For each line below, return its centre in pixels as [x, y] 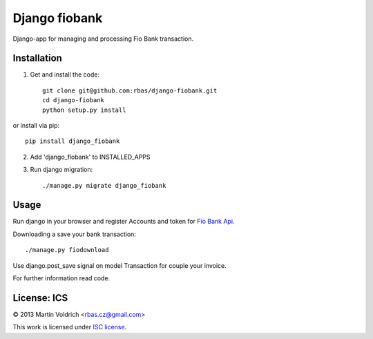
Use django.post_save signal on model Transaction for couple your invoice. [120, 265]
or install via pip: [36, 126]
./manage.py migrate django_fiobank [104, 185]
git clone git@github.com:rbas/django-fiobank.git [130, 90]
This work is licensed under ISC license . [70, 327]
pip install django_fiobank [73, 141]
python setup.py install [84, 110]
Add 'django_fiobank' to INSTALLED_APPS [90, 157]
